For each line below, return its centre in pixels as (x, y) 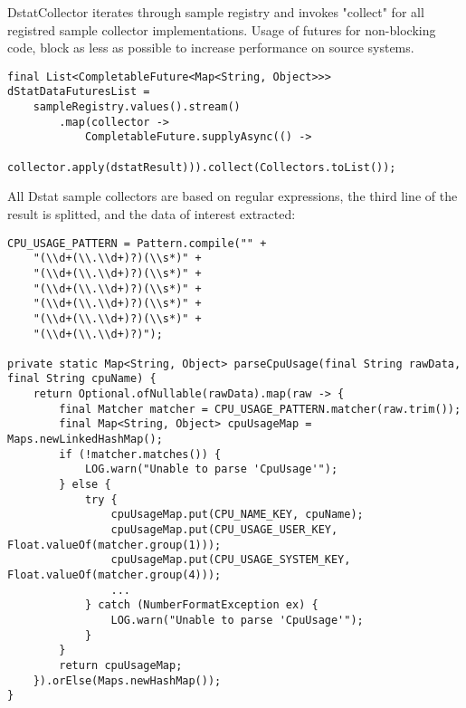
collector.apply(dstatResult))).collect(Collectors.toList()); (202, 167)
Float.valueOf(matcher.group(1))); (114, 545)
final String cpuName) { (82, 379)
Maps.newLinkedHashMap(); (85, 440)
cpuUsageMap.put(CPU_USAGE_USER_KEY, (224, 530)
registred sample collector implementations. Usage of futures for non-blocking (222, 29)
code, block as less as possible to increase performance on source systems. (211, 48)
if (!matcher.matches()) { (140, 454)
